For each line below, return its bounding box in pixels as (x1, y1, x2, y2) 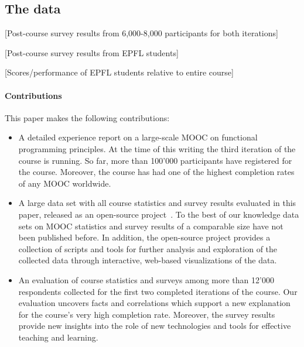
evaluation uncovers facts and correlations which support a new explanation (18, 297, 291, 309)
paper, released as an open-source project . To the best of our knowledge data (18, 208, 299, 220)
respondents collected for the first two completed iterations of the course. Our (18, 285, 298, 297)
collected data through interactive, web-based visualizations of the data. (18, 254, 277, 266)
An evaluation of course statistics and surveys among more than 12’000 (18, 273, 274, 286)
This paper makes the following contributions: (5, 111, 170, 123)
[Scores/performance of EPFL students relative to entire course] (5, 66, 234, 78)
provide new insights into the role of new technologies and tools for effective (18, 319, 291, 332)
